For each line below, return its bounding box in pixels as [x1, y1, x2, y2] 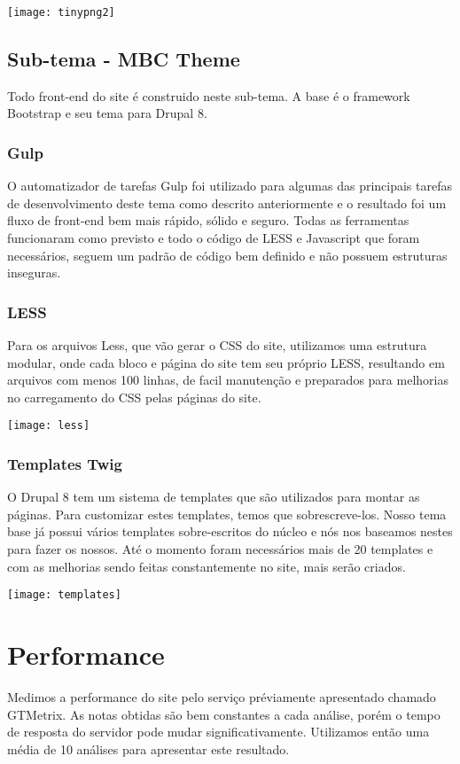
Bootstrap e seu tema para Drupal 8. [7, 104, 207, 122]
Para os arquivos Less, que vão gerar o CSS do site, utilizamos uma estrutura [7, 336, 427, 355]
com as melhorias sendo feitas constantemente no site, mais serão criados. [7, 557, 406, 575]
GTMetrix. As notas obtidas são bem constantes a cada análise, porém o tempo [7, 705, 441, 723]
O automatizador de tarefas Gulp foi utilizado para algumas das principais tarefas [7, 176, 452, 195]
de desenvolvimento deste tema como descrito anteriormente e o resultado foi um [7, 193, 447, 212]
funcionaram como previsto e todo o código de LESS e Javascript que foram [7, 229, 420, 247]
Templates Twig [7, 453, 122, 474]
